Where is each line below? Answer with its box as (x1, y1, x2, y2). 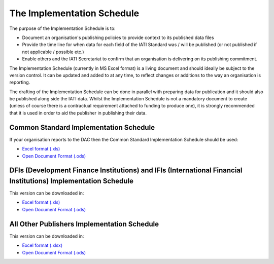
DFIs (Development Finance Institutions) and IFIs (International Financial (9, 166, 243, 175)
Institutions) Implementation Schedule (9, 176, 134, 185)
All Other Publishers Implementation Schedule (9, 219, 159, 228)
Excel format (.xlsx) (22, 242, 63, 248)
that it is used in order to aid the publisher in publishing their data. (9, 109, 147, 116)
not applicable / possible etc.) (22, 49, 84, 55)
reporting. (9, 79, 30, 86)
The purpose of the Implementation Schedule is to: (9, 25, 116, 31)
